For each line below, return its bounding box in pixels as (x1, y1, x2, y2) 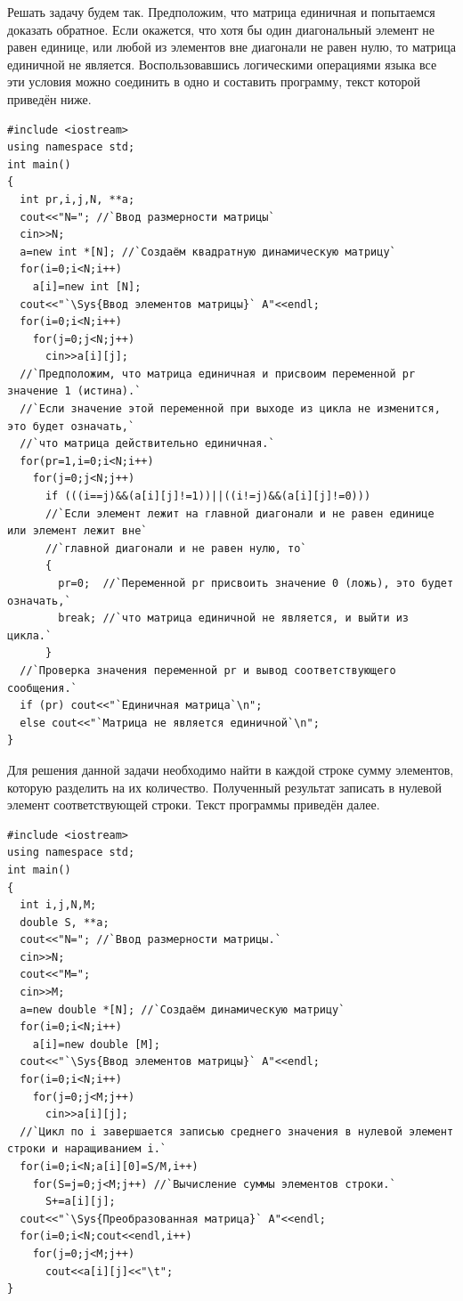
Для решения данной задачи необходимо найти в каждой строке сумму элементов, (7, 760, 454, 778)
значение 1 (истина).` (7, 385, 142, 398)
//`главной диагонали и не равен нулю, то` (45, 541, 307, 555)
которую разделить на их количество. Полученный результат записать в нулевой (7, 777, 442, 796)
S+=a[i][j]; (45, 1195, 116, 1208)
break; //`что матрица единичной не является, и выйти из (58, 612, 410, 625)
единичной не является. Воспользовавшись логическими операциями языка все (7, 54, 437, 73)
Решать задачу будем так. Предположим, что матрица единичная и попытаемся (7, 3, 435, 20)
